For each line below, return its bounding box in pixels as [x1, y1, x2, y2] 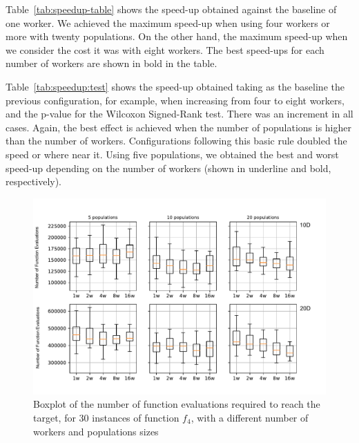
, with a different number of [191, 410, 309, 424]
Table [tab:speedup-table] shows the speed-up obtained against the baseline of [6, 2, 337, 16]
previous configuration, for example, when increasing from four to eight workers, [6, 93, 345, 107]
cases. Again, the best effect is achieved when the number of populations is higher [6, 120, 352, 134]
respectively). [6, 174, 62, 189]
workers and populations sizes [33, 424, 159, 438]
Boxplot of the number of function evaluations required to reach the [33, 397, 320, 411]
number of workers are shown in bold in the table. [6, 56, 217, 70]
